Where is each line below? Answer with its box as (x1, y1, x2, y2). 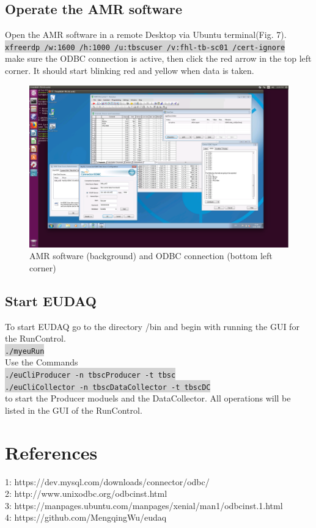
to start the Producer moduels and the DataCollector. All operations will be (5, 392, 291, 405)
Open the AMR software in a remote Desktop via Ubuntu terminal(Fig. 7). (5, 28, 287, 41)
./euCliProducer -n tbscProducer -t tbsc (5, 371, 176, 380)
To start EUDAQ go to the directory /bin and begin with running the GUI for (5, 320, 299, 332)
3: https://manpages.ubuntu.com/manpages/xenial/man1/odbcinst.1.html (5, 499, 283, 512)
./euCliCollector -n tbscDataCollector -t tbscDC (5, 383, 211, 392)
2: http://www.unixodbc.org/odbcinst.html (5, 487, 167, 500)
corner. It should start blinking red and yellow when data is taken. (5, 64, 254, 77)
